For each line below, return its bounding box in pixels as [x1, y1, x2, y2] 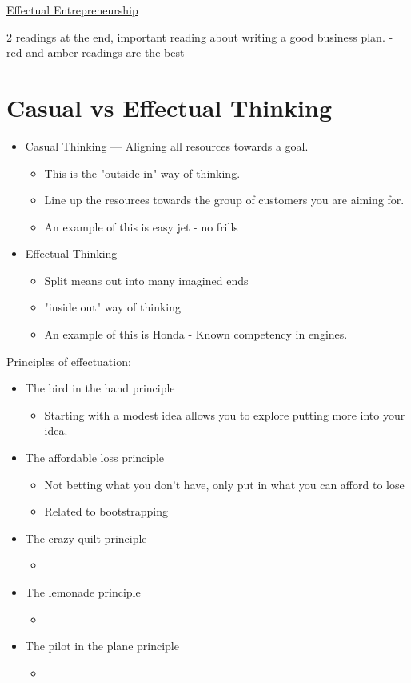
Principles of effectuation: [6, 352, 131, 369]
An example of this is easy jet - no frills [44, 218, 238, 235]
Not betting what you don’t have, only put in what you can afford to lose [44, 476, 405, 492]
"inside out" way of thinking [44, 299, 182, 315]
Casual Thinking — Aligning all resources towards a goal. [25, 137, 309, 154]
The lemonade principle [25, 584, 141, 600]
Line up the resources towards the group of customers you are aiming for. [44, 191, 405, 208]
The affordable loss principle [25, 449, 165, 466]
